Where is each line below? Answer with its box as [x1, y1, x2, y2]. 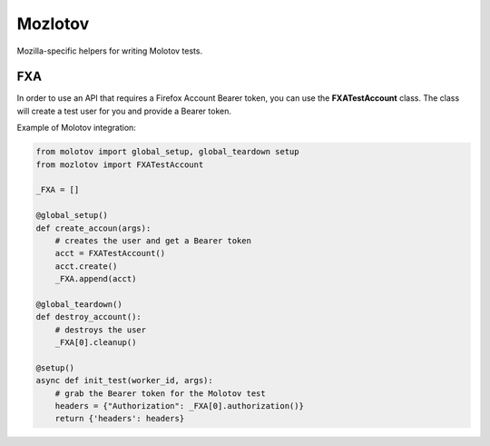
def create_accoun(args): [35, 223, 152, 233]
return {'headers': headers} [54, 413, 185, 424]
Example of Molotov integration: [16, 123, 136, 134]
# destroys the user [54, 324, 147, 335]
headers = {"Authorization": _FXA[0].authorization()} [54, 401, 304, 411]
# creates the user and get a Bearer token [54, 235, 251, 245]
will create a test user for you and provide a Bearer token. [16, 105, 231, 116]
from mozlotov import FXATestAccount [35, 159, 204, 170]
